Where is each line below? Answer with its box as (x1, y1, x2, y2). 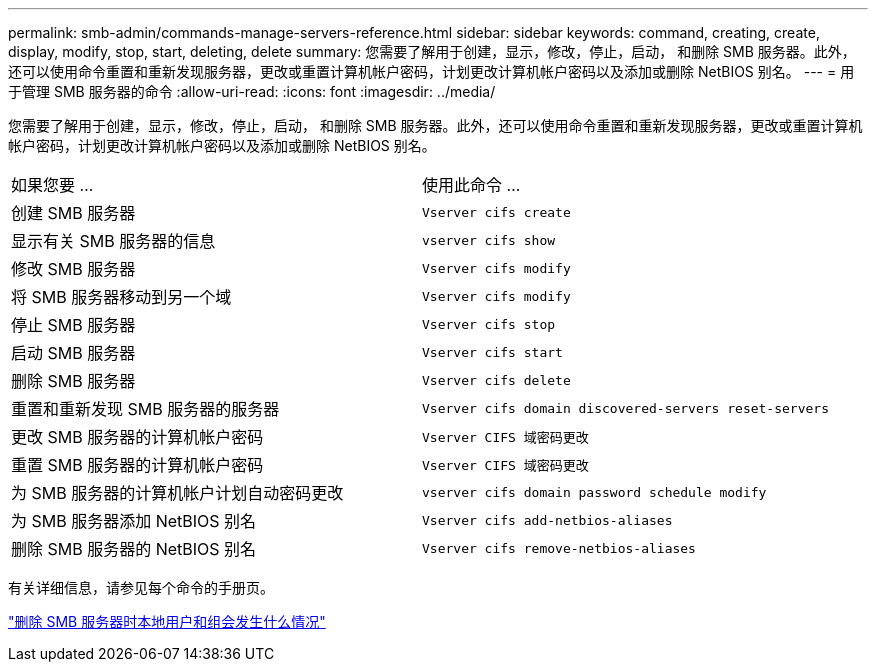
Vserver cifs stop (422, 316, 556, 332)
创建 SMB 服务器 (11, 203, 136, 223)
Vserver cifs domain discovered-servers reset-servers (422, 400, 829, 416)
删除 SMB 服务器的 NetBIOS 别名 (11, 539, 257, 559)
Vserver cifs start (422, 344, 563, 360)
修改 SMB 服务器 (11, 259, 136, 279)
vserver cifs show (422, 232, 556, 248)
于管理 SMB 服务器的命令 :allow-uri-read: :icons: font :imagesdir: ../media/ (8, 83, 496, 100)
